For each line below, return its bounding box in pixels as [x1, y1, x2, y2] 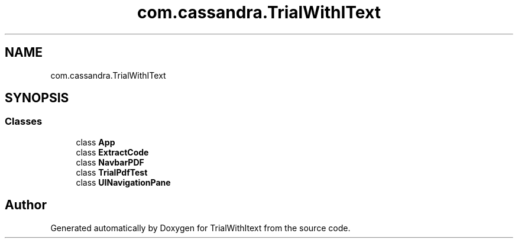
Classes [5, 115, 43, 128]
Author [5, 197, 47, 213]
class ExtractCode [76, 147, 149, 157]
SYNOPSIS [5, 90, 69, 106]
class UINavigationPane [76, 177, 171, 187]
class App [76, 137, 115, 147]
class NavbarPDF [76, 157, 144, 167]
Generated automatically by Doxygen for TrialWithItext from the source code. [50, 222, 351, 233]
